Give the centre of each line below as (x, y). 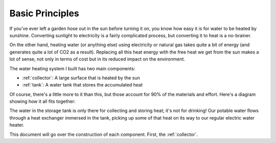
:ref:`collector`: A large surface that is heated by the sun (81, 78)
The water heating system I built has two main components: (72, 68)
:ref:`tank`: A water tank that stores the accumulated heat (83, 85)
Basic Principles (44, 13)
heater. (17, 125)
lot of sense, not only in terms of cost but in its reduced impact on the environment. (97, 59)
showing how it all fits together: (43, 101)
